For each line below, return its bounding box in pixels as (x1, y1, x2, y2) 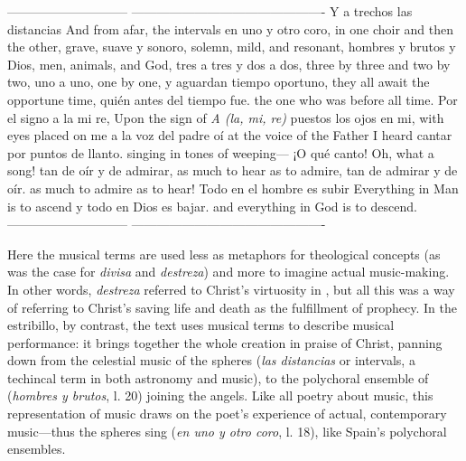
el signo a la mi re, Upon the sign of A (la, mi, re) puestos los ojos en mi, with (7, 108, 444, 127)
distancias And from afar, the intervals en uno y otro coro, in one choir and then (7, 19, 453, 38)
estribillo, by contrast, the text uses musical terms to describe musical (7, 315, 395, 334)
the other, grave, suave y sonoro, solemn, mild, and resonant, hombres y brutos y (7, 37, 456, 56)
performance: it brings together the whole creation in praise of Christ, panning (7, 333, 443, 352)
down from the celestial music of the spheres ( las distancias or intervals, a (7, 351, 415, 370)
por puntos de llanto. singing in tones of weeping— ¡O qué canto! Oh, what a (7, 143, 434, 162)
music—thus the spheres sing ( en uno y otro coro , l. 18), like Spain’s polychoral (7, 421, 447, 440)
